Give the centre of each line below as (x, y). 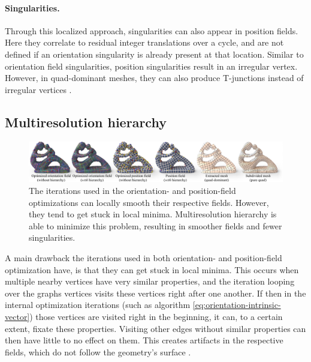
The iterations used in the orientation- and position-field (132, 191)
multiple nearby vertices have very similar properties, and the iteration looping (150, 281)
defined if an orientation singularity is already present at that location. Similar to (154, 54)
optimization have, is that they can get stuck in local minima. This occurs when (152, 269)
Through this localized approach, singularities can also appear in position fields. (152, 30)
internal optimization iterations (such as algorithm (98, 305)
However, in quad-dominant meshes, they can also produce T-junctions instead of (154, 78)
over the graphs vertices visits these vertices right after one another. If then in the (155, 293)
